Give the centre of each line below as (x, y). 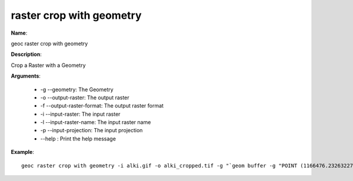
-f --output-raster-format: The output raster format (102, 106)
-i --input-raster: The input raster (80, 114)
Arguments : (26, 76)
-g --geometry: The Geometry (77, 89)
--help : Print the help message (78, 139)
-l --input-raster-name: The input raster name (96, 122)
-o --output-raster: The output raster (85, 98)
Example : (23, 152)
